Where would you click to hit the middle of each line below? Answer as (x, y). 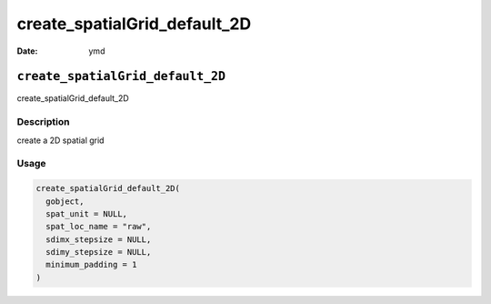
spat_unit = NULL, (86, 213)
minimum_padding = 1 (91, 265)
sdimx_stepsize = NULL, (99, 239)
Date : (27, 51)
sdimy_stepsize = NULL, (99, 252)
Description (43, 122)
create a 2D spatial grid (60, 140)
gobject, (65, 201)
